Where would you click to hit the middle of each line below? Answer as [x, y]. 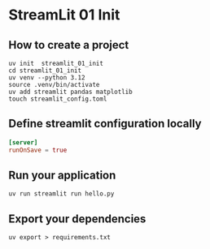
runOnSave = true [38, 150]
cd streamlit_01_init [45, 71]
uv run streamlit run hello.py [61, 194]
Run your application [62, 175]
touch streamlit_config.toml [58, 99]
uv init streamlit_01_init [56, 63]
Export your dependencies [77, 219]
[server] [23, 142]
